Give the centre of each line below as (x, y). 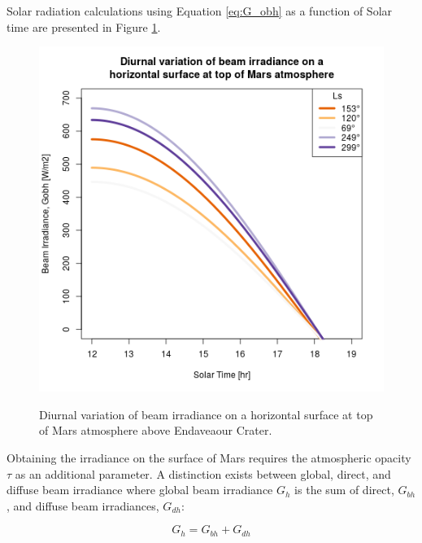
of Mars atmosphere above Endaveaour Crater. (156, 430)
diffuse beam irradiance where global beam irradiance (140, 490)
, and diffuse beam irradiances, (83, 505)
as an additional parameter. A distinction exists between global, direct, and (203, 473)
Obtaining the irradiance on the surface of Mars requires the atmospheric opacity (209, 457)
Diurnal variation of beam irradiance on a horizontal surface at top (206, 414)
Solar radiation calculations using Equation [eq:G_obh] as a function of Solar (200, 11)
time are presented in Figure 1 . (84, 26)
